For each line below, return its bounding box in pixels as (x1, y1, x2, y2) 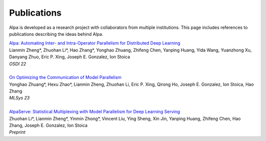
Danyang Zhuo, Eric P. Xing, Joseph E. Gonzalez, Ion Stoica (9, 54, 131, 60)
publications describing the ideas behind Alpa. (9, 31, 103, 37)
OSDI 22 (9, 61, 27, 67)
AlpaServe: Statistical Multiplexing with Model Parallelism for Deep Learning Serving (9, 109, 180, 115)
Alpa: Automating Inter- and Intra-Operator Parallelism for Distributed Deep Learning (9, 40, 181, 46)
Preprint (9, 129, 26, 135)
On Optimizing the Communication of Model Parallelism (9, 74, 122, 80)
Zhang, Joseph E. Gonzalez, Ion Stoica (9, 122, 88, 128)
